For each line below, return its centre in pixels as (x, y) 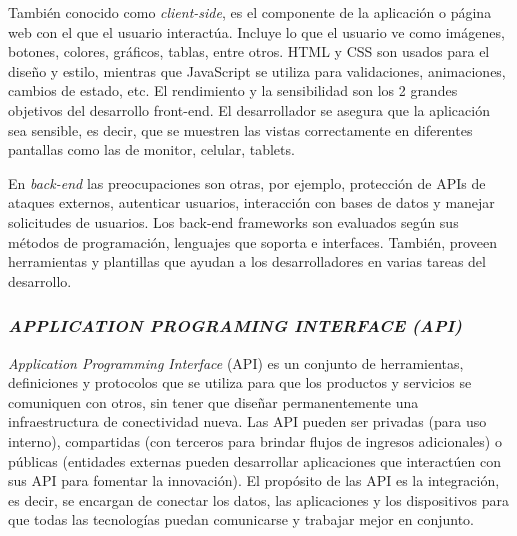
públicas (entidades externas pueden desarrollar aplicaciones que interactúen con (254, 460)
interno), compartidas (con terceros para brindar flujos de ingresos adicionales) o (255, 440)
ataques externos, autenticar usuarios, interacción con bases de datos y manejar (251, 202)
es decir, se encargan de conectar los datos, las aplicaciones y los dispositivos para (258, 499)
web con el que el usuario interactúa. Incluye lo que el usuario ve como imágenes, (256, 31)
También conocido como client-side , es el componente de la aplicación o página (250, 12)
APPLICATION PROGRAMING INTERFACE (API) (235, 325)
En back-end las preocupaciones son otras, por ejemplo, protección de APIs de (247, 182)
